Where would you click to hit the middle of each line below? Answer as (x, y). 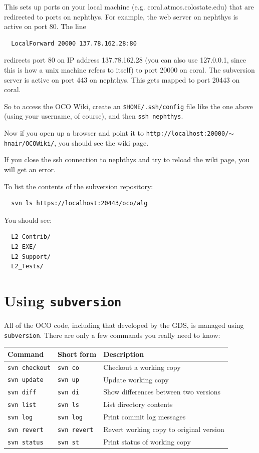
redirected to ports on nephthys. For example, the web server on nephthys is (121, 16)
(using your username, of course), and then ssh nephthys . (94, 116)
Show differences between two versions (162, 392)
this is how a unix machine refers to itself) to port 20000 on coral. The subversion (129, 69)
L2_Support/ (31, 257)
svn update (26, 380)
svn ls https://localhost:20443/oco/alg (79, 203)
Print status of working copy (147, 442)
